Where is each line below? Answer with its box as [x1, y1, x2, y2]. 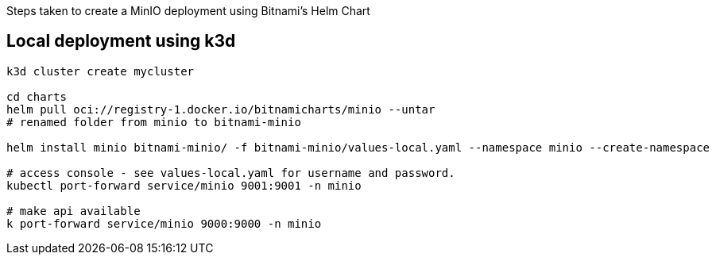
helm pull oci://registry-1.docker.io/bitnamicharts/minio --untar [6, 102, 435, 116]
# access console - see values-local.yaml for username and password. [6, 166, 455, 179]
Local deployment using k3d [6, 31, 236, 52]
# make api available [6, 204, 141, 217]
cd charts [6, 90, 67, 103]
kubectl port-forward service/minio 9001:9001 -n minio [6, 178, 362, 192]
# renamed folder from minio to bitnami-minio [6, 115, 301, 129]
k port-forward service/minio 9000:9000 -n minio [6, 217, 322, 230]
